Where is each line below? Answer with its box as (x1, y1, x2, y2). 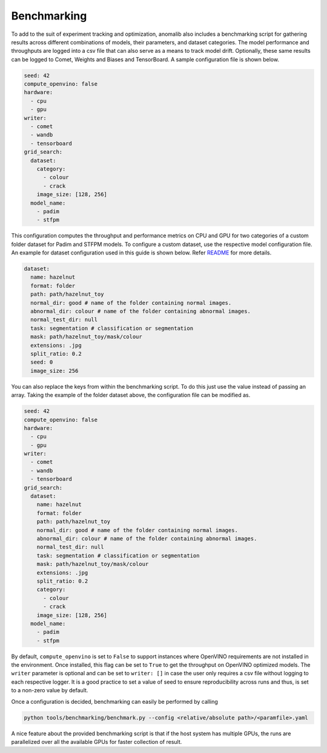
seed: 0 (30, 359, 53, 366)
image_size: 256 (30, 367, 79, 374)
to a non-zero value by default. (11, 687, 88, 694)
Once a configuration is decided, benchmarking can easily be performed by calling (11, 698, 218, 705)
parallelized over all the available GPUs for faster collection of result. (11, 738, 182, 745)
